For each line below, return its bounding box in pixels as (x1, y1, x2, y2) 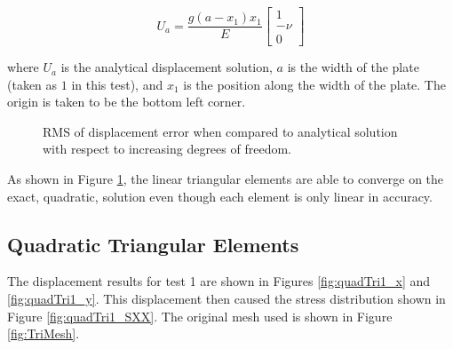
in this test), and (71, 75, 163, 93)
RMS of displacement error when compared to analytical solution (43, 122, 398, 140)
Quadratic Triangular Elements (7, 230, 299, 258)
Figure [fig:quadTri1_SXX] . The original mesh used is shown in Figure (7, 306, 393, 325)
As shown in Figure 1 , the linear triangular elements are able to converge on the (7, 170, 444, 188)
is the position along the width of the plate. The (183, 75, 446, 93)
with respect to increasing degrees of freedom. (43, 139, 291, 158)
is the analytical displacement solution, (60, 58, 273, 76)
